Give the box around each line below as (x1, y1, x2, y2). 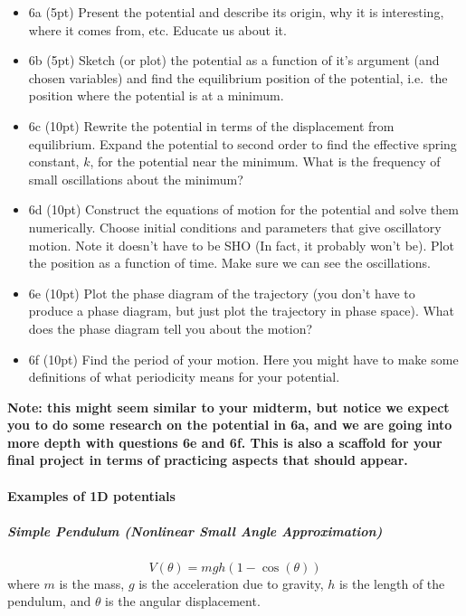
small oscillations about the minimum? (28, 169, 243, 188)
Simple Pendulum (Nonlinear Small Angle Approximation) (7, 521, 383, 540)
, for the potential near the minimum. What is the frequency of (90, 152, 441, 171)
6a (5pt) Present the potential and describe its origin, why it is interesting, (28, 3, 444, 21)
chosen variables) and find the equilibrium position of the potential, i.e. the (28, 68, 448, 87)
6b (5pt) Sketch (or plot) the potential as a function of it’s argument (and (28, 51, 440, 70)
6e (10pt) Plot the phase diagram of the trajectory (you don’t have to (28, 283, 415, 302)
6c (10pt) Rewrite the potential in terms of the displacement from (28, 116, 395, 135)
